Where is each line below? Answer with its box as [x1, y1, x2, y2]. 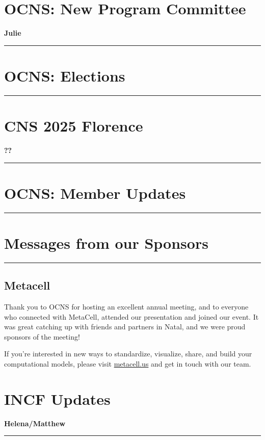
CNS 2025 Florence [4, 115, 143, 136]
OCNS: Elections [4, 65, 125, 86]
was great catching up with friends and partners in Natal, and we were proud [4, 321, 246, 332]
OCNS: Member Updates [4, 182, 186, 203]
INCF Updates [4, 388, 111, 409]
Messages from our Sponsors [4, 232, 208, 253]
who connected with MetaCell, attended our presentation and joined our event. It [4, 311, 259, 322]
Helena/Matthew [4, 418, 66, 428]
